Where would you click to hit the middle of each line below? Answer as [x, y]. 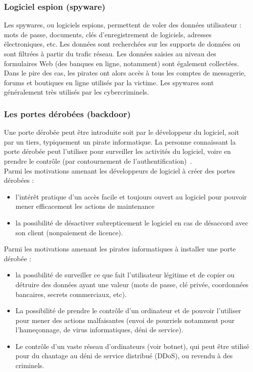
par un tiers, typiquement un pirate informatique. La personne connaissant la [120, 141]
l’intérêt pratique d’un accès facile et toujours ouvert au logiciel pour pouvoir [131, 196]
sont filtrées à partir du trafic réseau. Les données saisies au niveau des [110, 53]
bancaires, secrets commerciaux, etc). [71, 294]
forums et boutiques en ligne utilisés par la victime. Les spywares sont [109, 82]
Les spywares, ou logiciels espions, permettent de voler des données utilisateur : [123, 25]
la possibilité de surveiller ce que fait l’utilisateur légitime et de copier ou [125, 275]
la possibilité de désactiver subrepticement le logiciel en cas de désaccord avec [132, 222]
